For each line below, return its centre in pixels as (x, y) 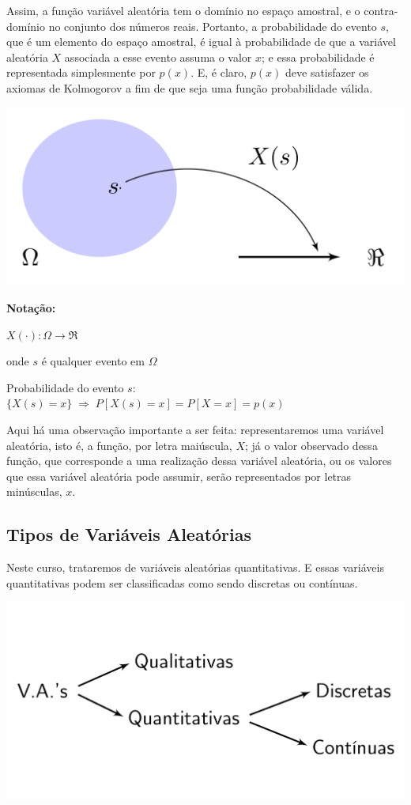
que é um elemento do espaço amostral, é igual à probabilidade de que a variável (201, 42)
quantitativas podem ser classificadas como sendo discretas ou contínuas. (182, 582)
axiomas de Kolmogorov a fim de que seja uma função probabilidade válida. (190, 87)
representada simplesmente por (81, 72)
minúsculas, (34, 491)
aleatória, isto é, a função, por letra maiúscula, (119, 445)
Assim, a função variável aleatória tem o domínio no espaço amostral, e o (183, 10)
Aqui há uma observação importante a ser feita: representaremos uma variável (195, 429)
